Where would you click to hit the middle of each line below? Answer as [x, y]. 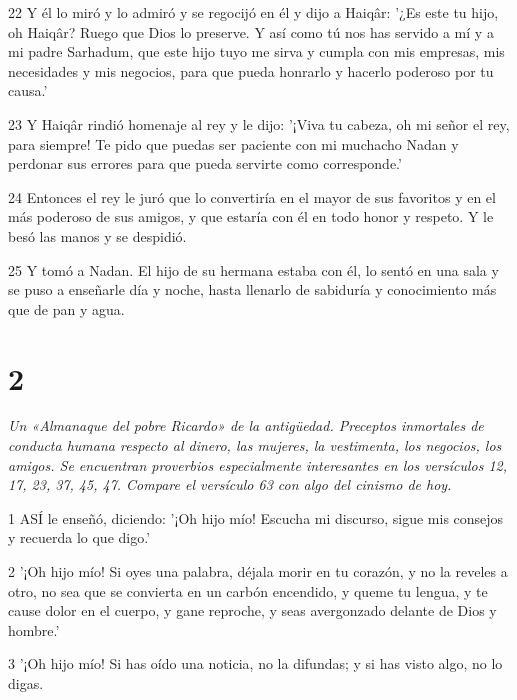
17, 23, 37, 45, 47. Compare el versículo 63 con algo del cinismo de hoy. [230, 484]
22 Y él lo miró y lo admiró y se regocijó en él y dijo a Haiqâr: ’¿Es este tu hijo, [253, 12]
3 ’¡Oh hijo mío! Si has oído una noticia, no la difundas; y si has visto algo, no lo [255, 663]
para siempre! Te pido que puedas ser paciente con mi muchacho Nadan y [233, 143]
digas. [26, 682]
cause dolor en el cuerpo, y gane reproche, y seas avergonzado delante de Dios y [252, 610]
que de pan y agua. [66, 308]
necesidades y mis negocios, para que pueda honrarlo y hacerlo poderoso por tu [251, 70]
